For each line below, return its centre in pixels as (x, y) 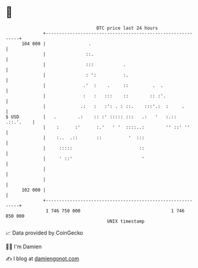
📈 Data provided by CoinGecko (44, 233)
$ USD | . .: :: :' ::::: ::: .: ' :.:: (91, 117)
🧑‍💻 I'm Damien (24, 247)
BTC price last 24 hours (127, 28)
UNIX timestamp (126, 221)
